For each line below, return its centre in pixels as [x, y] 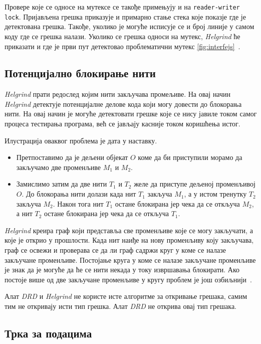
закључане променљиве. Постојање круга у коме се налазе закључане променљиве [130, 260]
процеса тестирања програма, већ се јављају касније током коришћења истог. [122, 124]
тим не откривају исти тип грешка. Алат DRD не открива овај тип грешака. [121, 306]
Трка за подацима [48, 333]
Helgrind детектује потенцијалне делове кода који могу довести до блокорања [123, 104]
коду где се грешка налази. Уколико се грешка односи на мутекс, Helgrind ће [122, 36]
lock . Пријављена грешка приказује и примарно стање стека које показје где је [125, 16]
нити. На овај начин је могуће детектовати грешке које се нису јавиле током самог [131, 114]
